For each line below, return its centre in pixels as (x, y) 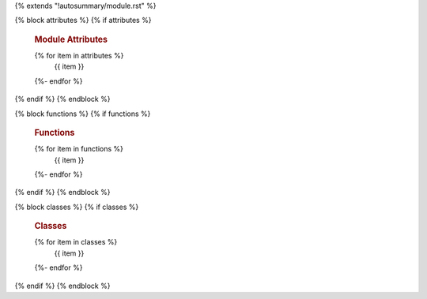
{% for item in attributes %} (79, 56)
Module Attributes (71, 39)
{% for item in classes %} (76, 242)
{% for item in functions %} (79, 149)
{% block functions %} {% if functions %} (83, 114)
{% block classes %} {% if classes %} (77, 207)
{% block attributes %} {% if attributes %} (83, 21)
